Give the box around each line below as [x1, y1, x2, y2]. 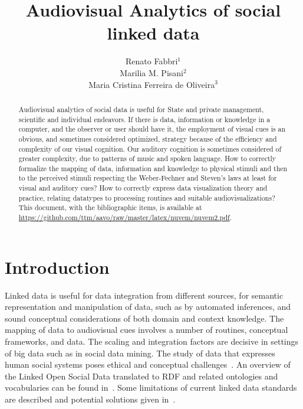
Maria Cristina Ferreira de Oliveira [88, 78, 215, 90]
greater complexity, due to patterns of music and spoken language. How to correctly [18, 153, 276, 163]
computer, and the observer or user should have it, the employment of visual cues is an [18, 124, 286, 134]
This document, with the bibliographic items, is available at [18, 202, 202, 212]
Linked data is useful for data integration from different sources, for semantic [5, 289, 284, 301]
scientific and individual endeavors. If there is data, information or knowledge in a [18, 114, 271, 124]
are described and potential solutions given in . [5, 393, 176, 405]
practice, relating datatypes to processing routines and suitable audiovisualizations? [18, 192, 275, 202]
